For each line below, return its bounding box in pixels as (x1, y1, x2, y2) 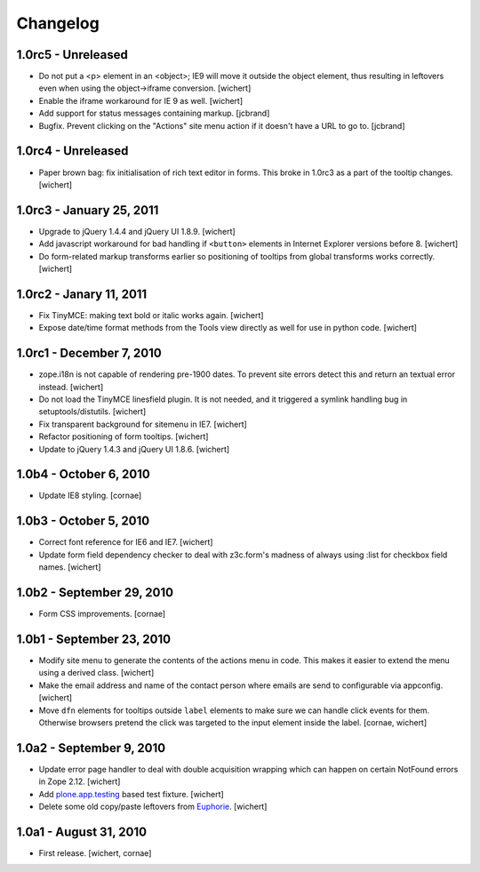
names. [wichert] (38, 562, 101, 572)
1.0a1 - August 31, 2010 (16, 824, 147, 839)
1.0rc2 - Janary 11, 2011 (16, 286, 148, 301)
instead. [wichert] (38, 381, 104, 392)
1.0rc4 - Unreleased (16, 143, 129, 159)
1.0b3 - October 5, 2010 (16, 514, 150, 529)
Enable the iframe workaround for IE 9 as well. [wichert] (38, 95, 244, 106)
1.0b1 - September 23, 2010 (16, 631, 172, 646)
